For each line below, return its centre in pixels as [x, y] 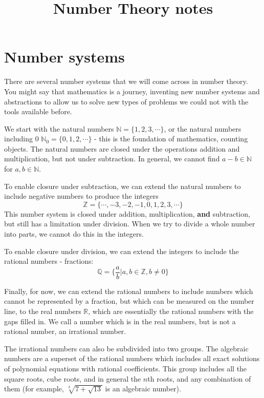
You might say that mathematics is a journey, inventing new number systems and [132, 91]
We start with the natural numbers [59, 128]
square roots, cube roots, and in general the [73, 378]
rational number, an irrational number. [65, 331]
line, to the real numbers [43, 311]
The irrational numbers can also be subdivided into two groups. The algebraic [126, 348]
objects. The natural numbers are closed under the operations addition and [122, 148]
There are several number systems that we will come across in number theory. [126, 81]
